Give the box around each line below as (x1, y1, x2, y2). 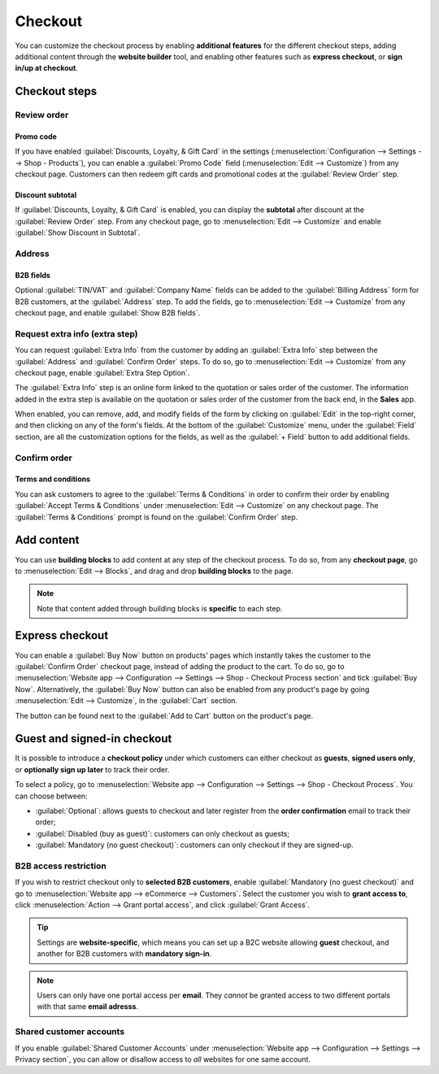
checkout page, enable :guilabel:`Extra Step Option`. (15, 367, 190, 377)
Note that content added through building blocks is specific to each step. (37, 603, 283, 613)
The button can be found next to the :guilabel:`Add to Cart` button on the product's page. (15, 711, 313, 720)
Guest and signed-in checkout (15, 732, 172, 746)
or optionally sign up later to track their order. (15, 764, 170, 774)
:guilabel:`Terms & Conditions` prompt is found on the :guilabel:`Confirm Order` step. (15, 512, 298, 522)
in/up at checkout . (15, 63, 79, 73)
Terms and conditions (15, 474, 91, 484)
